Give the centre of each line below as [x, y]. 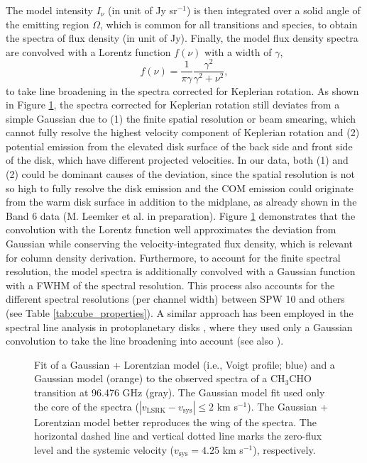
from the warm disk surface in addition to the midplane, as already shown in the [181, 202]
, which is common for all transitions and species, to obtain [229, 24]
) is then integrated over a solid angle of [273, 10]
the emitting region [48, 24]
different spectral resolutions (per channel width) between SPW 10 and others [175, 299]
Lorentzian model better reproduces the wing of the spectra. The [175, 422]
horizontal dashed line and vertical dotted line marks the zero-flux [178, 436]
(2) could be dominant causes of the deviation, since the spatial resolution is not [181, 174]
